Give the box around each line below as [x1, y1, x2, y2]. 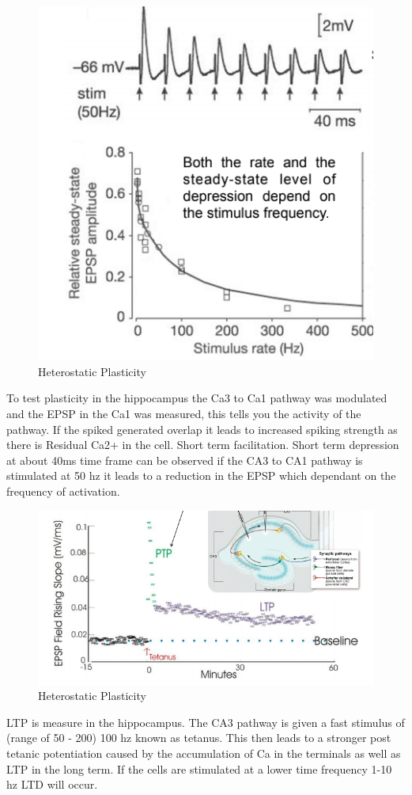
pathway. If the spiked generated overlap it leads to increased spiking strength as [6, 420, 398, 437]
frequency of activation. [6, 482, 120, 499]
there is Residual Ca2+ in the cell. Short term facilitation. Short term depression [6, 436, 399, 453]
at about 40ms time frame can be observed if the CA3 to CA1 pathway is [6, 451, 363, 468]
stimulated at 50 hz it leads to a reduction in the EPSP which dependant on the [6, 467, 396, 484]
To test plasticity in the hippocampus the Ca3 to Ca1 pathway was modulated [6, 390, 387, 406]
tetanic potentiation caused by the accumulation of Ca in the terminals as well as [6, 744, 401, 761]
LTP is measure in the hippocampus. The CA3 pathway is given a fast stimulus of [6, 713, 405, 730]
